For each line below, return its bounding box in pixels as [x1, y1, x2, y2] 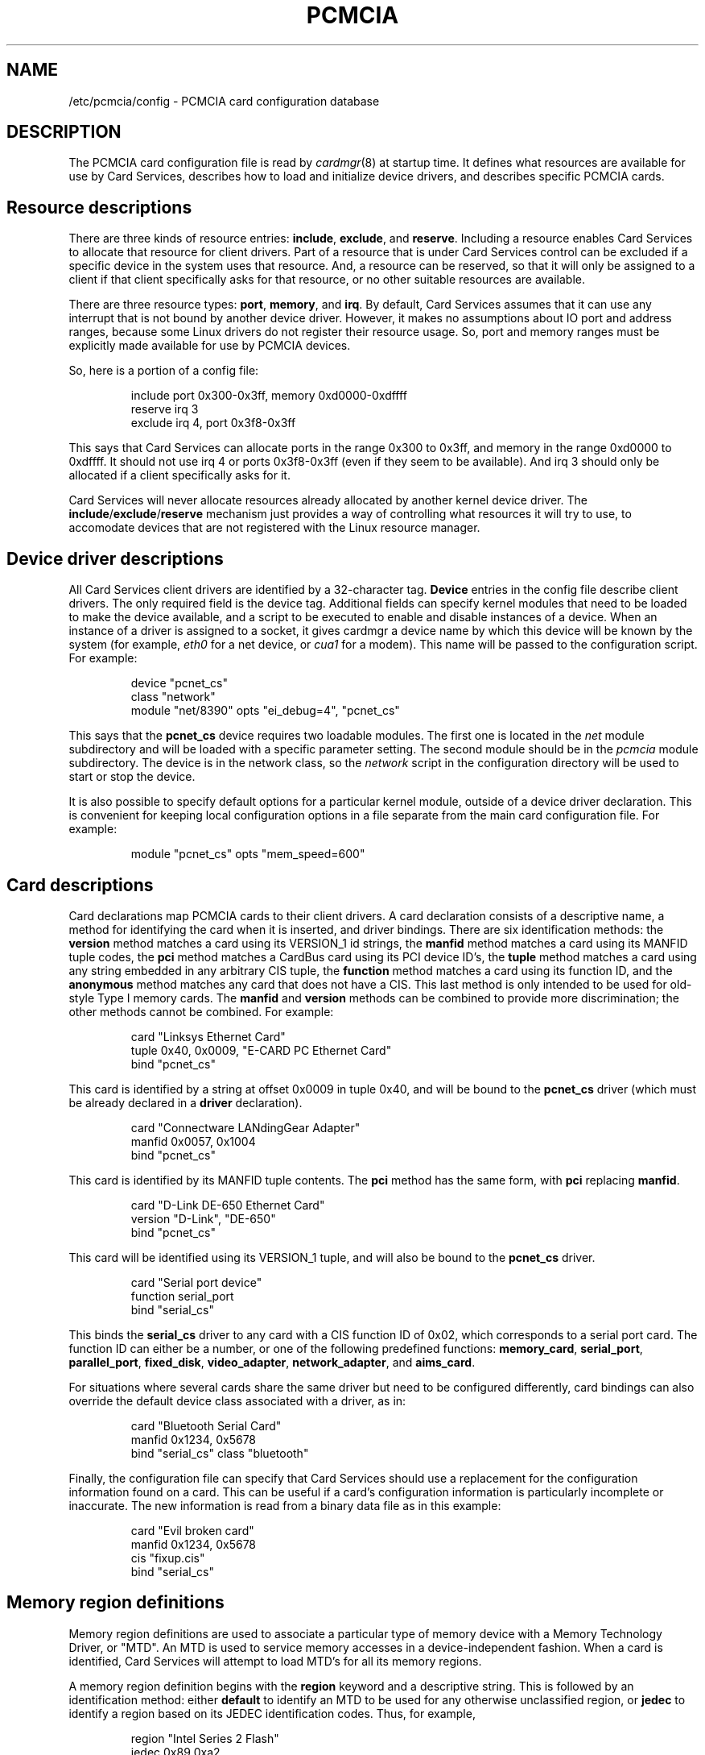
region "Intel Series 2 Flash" [130, 1731, 279, 1745]
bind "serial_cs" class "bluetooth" [130, 1446, 309, 1460]
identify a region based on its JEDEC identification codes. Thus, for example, [68, 1706, 476, 1720]
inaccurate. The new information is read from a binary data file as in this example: [68, 1498, 501, 1512]
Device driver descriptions [6, 548, 224, 569]
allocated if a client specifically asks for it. [68, 468, 291, 483]
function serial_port [130, 1288, 234, 1303]
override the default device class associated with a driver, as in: [68, 1393, 406, 1408]
